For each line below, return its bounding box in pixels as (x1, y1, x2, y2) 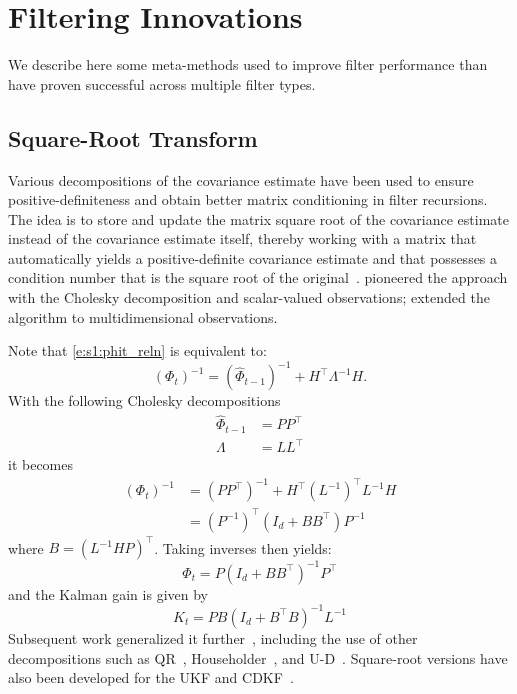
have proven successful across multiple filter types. (8, 73, 316, 94)
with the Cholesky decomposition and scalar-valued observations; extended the (8, 287, 490, 308)
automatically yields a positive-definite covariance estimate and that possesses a (8, 247, 498, 268)
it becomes (8, 454, 74, 475)
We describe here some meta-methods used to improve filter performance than (8, 54, 488, 75)
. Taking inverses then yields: (154, 537, 332, 558)
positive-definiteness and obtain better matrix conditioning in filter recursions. (8, 189, 488, 210)
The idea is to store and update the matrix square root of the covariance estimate (8, 208, 509, 229)
